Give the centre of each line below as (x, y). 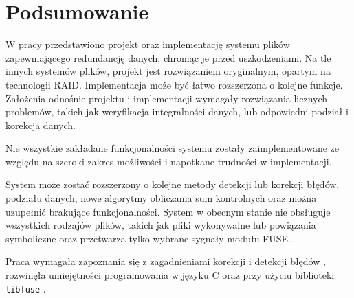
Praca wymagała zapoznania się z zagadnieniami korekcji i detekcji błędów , (166, 261)
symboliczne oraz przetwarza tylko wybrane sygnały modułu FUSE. (148, 238)
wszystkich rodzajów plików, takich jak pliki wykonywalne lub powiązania (161, 225)
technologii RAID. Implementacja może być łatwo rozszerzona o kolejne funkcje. (174, 84)
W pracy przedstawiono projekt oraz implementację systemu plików (148, 44)
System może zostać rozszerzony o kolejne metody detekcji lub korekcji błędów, (173, 184)
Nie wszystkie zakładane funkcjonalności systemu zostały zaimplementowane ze (173, 148)
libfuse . (26, 288)
